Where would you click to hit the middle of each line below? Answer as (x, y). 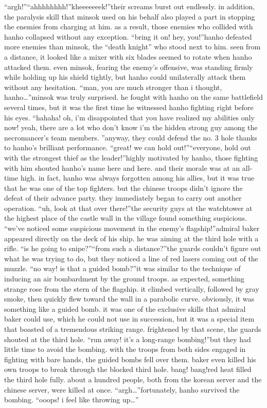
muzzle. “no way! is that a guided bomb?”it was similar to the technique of (122, 268)
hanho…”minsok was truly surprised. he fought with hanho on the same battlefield (134, 97)
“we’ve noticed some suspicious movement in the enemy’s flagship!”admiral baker (132, 228)
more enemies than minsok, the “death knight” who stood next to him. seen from (132, 47)
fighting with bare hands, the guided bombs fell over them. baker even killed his (130, 359)
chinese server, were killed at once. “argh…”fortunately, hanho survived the (122, 389)
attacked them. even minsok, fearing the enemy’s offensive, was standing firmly (129, 67)
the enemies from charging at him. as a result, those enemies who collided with (129, 26)
